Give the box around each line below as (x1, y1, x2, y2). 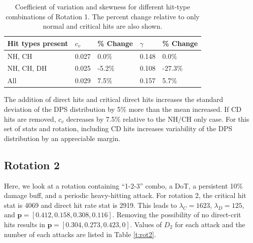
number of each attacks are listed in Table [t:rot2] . (4, 229, 156, 239)
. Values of (130, 219, 162, 229)
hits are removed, (4, 113, 56, 124)
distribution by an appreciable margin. (4, 133, 120, 143)
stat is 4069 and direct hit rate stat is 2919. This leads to (4, 199, 177, 210)
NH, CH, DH (7, 63, 47, 73)
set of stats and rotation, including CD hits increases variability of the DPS (4, 123, 232, 134)
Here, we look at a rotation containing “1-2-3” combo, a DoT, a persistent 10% (4, 180, 243, 191)
